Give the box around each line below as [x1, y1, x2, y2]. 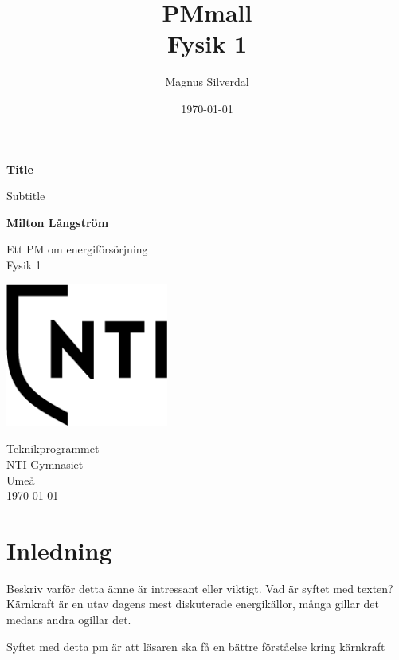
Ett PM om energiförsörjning [6, 241, 148, 257]
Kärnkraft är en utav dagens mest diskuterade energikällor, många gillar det [6, 595, 379, 612]
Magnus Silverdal [165, 73, 249, 90]
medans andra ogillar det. [6, 611, 131, 628]
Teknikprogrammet [6, 440, 100, 457]
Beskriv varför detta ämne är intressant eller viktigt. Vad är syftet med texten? [6, 579, 393, 596]
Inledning [6, 533, 112, 566]
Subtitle [6, 187, 45, 204]
